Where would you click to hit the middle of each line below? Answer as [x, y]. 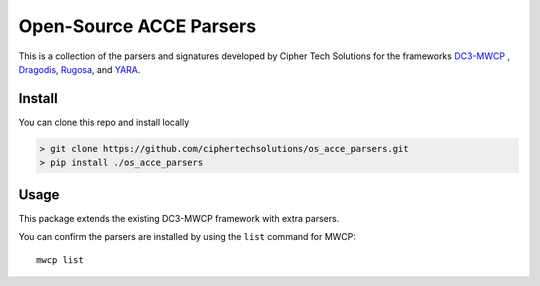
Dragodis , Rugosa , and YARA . [79, 69]
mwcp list [60, 259]
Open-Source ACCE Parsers [137, 26]
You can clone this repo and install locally [104, 122]
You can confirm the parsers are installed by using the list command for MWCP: [187, 237]
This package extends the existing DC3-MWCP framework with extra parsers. [179, 218]
